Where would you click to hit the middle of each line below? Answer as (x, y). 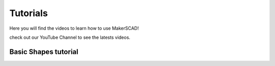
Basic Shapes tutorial (44, 52)
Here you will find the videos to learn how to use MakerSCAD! (74, 28)
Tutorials (29, 13)
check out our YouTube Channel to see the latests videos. (70, 37)
